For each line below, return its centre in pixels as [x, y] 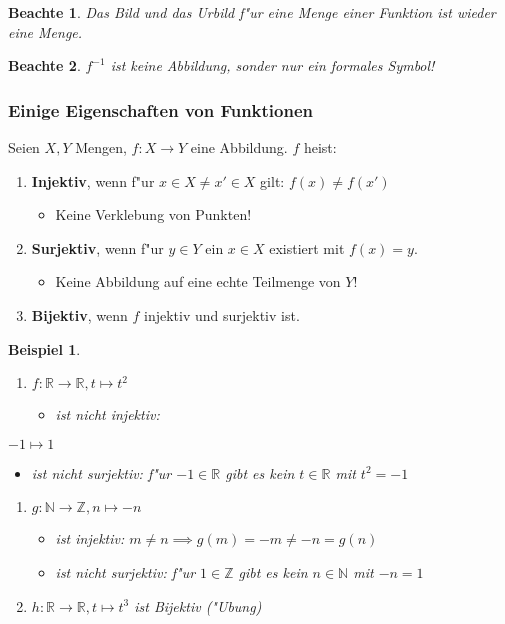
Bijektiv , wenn [79, 314]
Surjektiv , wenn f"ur [97, 247]
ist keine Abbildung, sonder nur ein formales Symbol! [272, 65]
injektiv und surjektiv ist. [221, 314]
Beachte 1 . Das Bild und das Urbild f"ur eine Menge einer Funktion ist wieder [252, 12]
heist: [320, 147]
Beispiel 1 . [44, 348]
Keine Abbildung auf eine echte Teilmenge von [198, 281]
